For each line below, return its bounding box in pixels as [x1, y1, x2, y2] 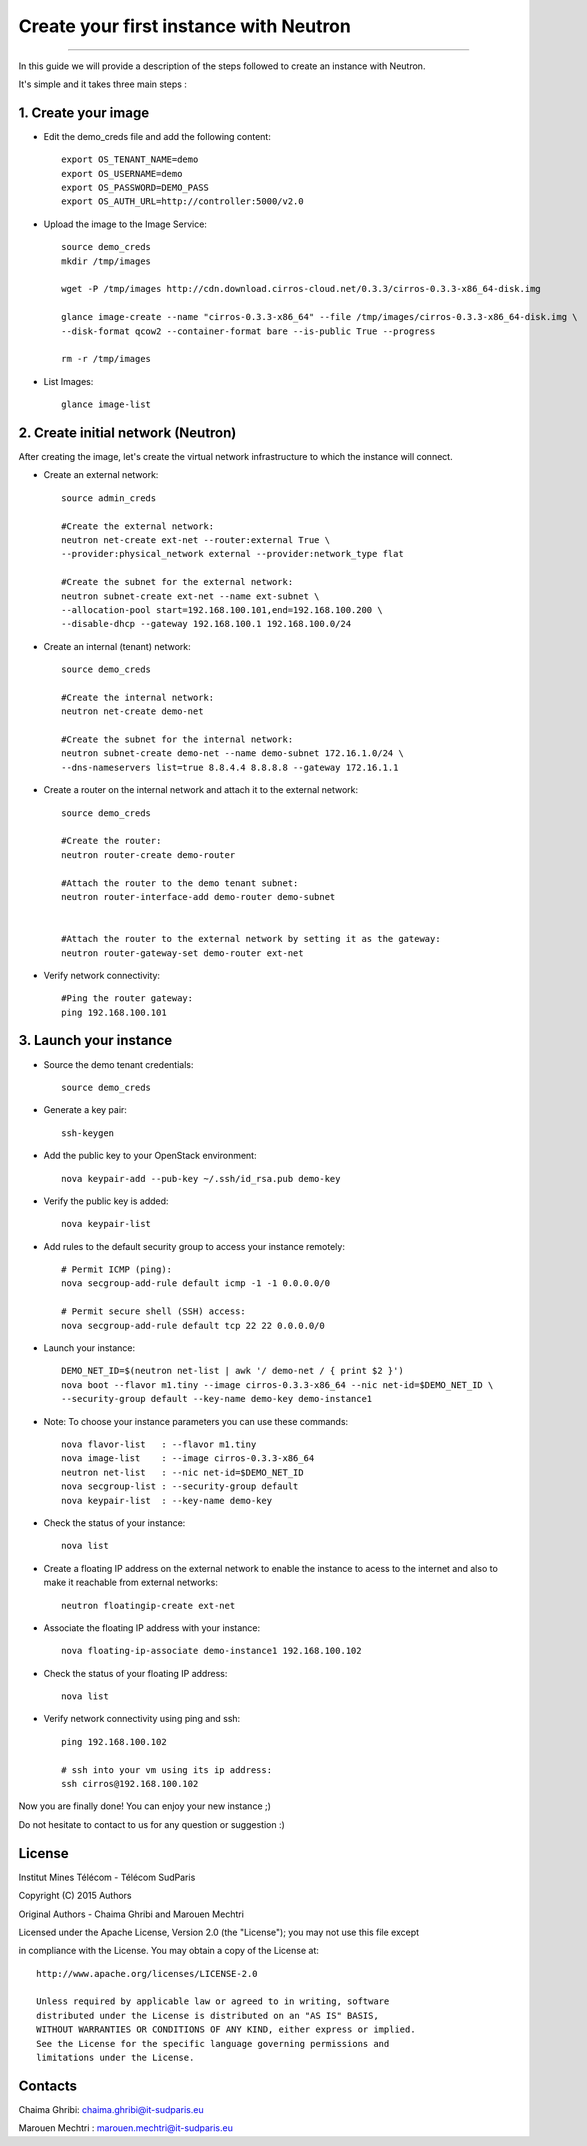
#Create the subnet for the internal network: [61, 734, 294, 745]
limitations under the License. [36, 2052, 195, 2064]
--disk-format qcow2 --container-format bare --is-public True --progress [61, 325, 436, 337]
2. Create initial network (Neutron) [18, 424, 237, 441]
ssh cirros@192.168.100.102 [61, 1778, 199, 1790]
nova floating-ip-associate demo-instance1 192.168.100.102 [61, 1645, 362, 1657]
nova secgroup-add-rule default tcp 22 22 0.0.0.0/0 [61, 1320, 325, 1331]
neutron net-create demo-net [61, 706, 204, 717]
